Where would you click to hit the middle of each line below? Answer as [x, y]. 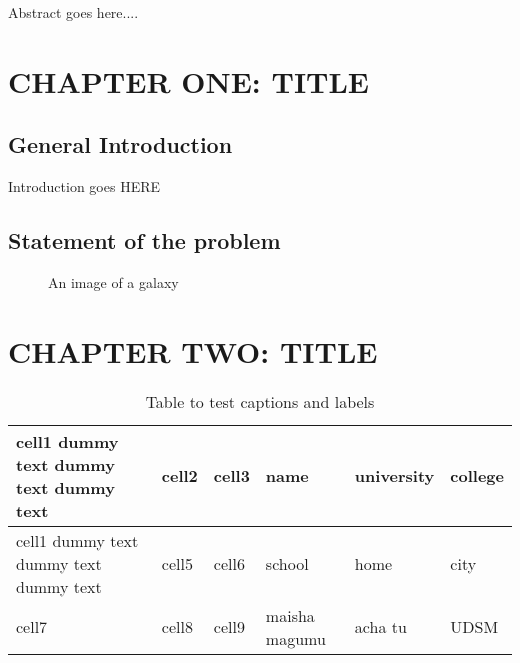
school [287, 563]
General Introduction [120, 144]
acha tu [380, 627]
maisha [290, 615]
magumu [295, 638]
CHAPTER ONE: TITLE [189, 80]
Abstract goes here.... [73, 12]
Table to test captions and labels [260, 401]
